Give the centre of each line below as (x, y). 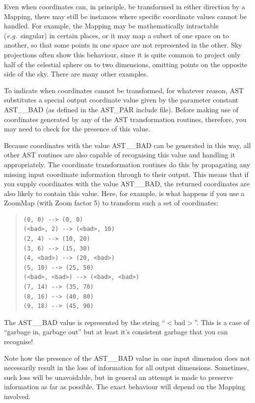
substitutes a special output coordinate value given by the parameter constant (121, 100)
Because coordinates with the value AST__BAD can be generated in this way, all (127, 145)
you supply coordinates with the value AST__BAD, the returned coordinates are (127, 184)
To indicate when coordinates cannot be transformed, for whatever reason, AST (124, 90)
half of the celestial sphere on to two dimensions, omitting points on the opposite (126, 64)
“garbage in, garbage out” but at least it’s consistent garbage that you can (116, 332)
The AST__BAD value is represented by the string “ (85, 322)
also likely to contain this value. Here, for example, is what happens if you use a (124, 193)
